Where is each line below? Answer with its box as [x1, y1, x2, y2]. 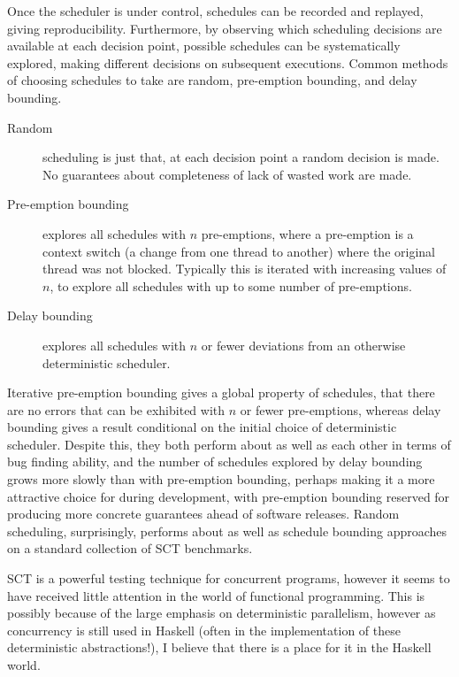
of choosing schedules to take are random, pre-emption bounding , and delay [7, 71, 417, 89]
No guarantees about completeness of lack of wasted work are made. [42, 165, 412, 183]
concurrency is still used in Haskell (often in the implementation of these [7, 620, 401, 639]
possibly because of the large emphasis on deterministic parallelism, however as [7, 604, 436, 622]
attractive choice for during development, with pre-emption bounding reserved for [7, 487, 450, 505]
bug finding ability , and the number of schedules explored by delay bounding [7, 452, 423, 471]
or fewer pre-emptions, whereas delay [240, 400, 441, 419]
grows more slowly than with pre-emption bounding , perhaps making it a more [7, 470, 435, 489]
